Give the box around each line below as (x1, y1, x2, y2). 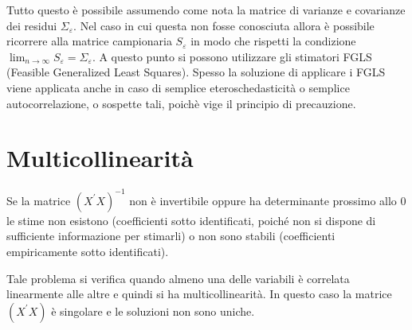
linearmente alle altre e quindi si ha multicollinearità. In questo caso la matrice (6, 285, 392, 302)
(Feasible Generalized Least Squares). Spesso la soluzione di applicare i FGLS (6, 64, 386, 80)
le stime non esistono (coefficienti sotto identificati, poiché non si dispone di (6, 212, 376, 228)
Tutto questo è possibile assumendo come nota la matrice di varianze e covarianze (6, 2, 406, 17)
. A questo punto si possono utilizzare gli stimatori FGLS (92, 48, 372, 64)
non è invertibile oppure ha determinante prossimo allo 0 (129, 192, 406, 208)
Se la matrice (6, 192, 71, 208)
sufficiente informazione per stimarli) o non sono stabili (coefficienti (6, 227, 335, 244)
